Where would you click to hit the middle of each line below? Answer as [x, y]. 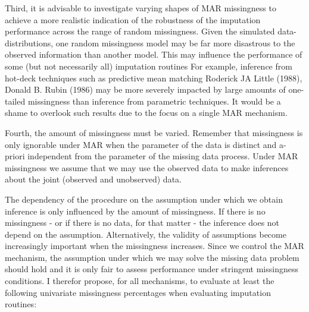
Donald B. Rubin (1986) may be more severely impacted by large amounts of [145, 89]
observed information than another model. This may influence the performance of [154, 54]
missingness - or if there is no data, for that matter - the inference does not [142, 223]
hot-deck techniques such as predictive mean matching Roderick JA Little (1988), [154, 78]
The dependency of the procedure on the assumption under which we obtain [144, 199]
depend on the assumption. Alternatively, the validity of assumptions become [146, 234]
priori [15, 156]
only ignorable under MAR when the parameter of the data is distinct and [141, 144]
